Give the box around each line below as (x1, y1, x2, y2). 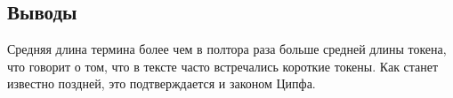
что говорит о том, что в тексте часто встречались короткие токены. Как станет (7, 57, 439, 75)
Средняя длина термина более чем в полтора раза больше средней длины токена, (7, 40, 447, 58)
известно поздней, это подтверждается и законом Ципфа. (7, 74, 316, 93)
